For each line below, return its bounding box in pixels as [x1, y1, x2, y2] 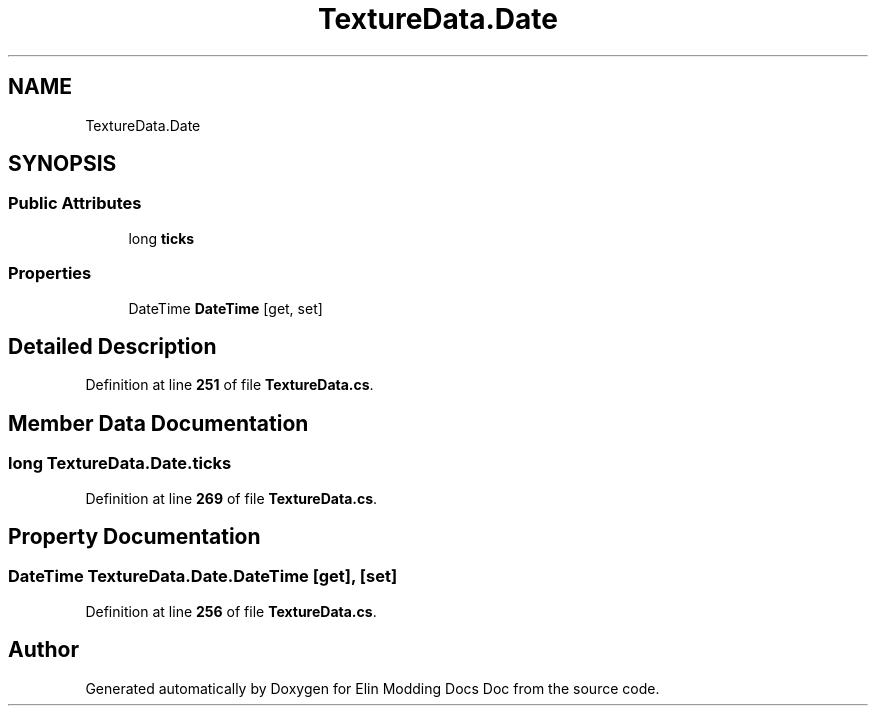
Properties [8, 263, 92, 284]
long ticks [128, 229, 195, 247]
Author [8, 637, 79, 663]
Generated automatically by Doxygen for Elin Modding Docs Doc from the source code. [85, 679, 660, 697]
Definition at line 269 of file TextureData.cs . [85, 489, 378, 507]
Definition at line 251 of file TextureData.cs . [85, 376, 374, 394]
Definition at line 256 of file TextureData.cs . [85, 602, 377, 620]
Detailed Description [8, 333, 217, 359]
